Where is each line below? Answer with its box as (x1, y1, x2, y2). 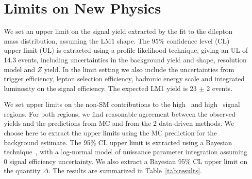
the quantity (4, 165, 41, 176)
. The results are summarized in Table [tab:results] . (48, 165, 202, 176)
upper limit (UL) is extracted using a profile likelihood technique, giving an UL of (4, 45, 248, 55)
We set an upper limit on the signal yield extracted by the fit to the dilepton (4, 26, 233, 36)
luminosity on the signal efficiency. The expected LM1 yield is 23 (4, 83, 197, 93)
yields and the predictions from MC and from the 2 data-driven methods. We (4, 118, 234, 128)
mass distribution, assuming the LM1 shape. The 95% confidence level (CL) (4, 35, 230, 45)
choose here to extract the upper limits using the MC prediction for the (4, 128, 217, 138)
